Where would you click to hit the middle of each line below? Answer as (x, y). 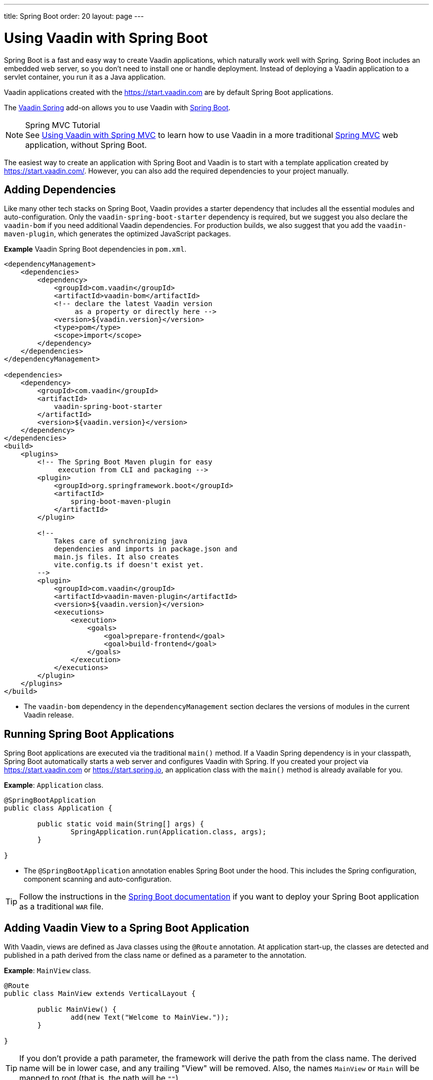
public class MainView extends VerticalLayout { (100, 994)
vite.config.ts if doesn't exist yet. (129, 565)
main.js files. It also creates (117, 557)
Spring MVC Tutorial (63, 125)
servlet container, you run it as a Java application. (85, 77)
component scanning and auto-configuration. (98, 879)
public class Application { (58, 808)
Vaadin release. (49, 715)
